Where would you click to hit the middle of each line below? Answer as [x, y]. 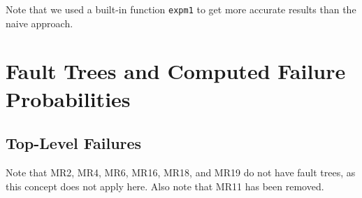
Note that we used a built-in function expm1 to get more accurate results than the [181, 9]
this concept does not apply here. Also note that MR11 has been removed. [165, 186]
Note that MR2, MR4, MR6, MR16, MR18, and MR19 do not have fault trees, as [181, 172]
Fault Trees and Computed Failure [176, 71]
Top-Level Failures [74, 143]
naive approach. [39, 23]
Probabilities [68, 98]
